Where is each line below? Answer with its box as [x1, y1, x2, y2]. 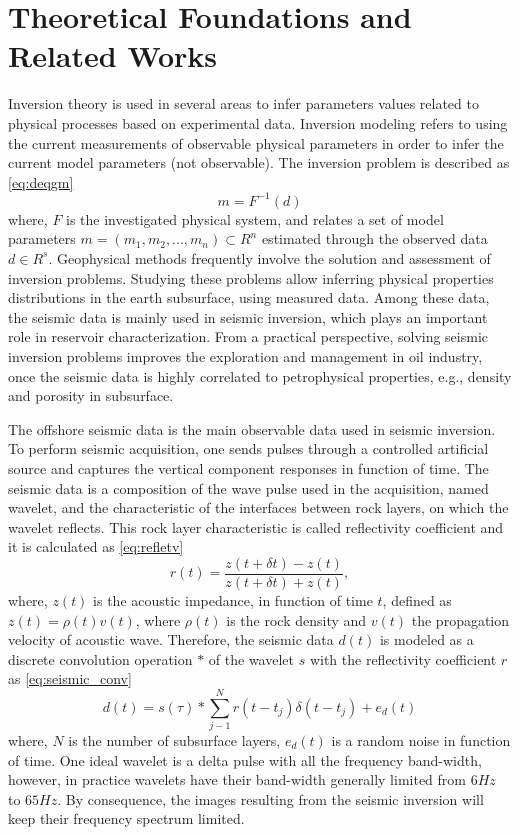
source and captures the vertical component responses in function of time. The [8, 457, 489, 478]
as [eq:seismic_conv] [8, 668, 132, 689]
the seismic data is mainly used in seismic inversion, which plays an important [8, 306, 488, 327]
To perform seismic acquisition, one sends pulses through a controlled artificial [8, 438, 489, 459]
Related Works [8, 35, 218, 76]
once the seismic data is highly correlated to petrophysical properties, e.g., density [8, 365, 512, 386]
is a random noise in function [331, 730, 511, 751]
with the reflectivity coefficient [309, 648, 497, 669]
